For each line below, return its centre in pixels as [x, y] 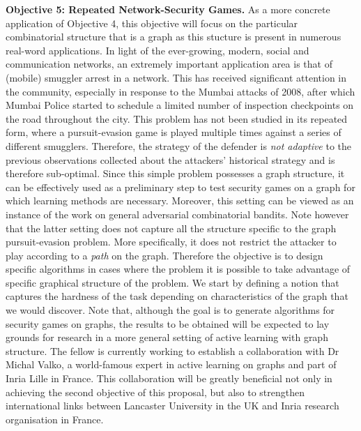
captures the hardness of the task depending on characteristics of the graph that [177, 296]
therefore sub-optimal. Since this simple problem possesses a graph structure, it [175, 173]
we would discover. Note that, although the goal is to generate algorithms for [170, 310]
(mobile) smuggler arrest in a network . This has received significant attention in [176, 77]
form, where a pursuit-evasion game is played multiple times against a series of [174, 132]
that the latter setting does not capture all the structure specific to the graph [171, 228]
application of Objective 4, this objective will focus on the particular [152, 23]
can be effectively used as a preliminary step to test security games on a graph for [180, 187]
